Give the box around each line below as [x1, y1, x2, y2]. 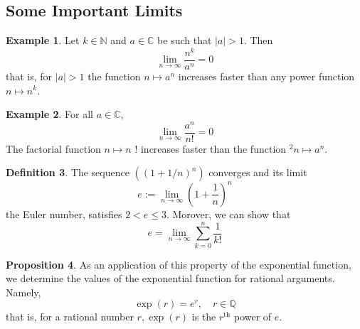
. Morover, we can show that [166, 206, 291, 221]
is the [191, 309, 216, 324]
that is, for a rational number [6, 309, 134, 324]
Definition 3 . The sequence [6, 165, 129, 180]
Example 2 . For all [6, 107, 93, 122]
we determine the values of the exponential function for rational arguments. [6, 271, 335, 286]
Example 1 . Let [6, 33, 80, 48]
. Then [243, 33, 273, 48]
